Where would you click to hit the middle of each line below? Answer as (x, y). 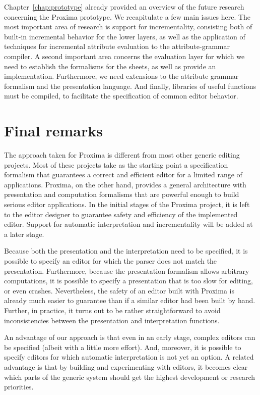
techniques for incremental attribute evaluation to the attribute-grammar (117, 46)
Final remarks (53, 131)
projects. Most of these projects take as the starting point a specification (116, 164)
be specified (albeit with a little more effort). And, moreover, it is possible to (123, 347)
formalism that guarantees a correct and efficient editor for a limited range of (123, 175)
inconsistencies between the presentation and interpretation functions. (112, 320)
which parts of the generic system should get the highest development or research (129, 377)
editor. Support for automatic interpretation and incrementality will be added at (128, 224)
